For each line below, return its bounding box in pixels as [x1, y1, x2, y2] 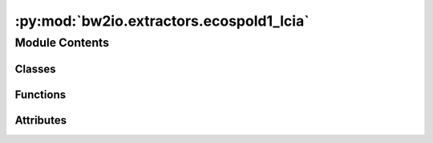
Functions [14, 88, 67, 101]
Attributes [14, 113, 67, 127]
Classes [14, 62, 56, 76]
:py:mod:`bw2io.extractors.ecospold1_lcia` [14, 12, 310, 30]
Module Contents [14, 35, 110, 50]
